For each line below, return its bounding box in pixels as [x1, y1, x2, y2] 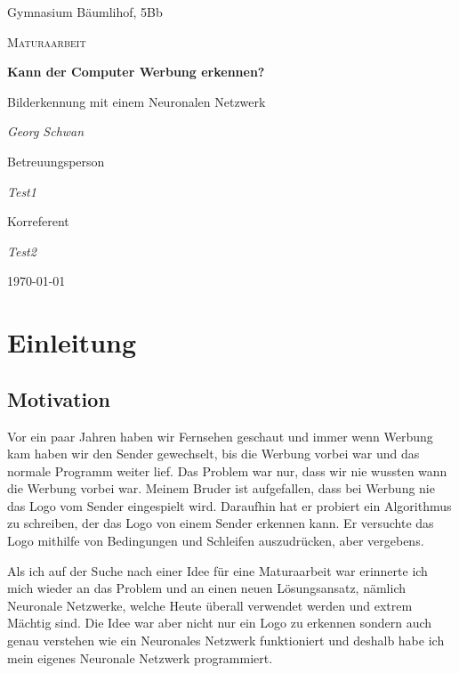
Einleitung [7, 324, 137, 361]
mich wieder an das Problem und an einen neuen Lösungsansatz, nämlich [7, 579, 406, 597]
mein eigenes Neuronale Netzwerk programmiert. [7, 648, 273, 667]
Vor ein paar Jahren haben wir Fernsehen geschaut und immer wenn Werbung [7, 426, 433, 445]
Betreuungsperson [7, 151, 105, 170]
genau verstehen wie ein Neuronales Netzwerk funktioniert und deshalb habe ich [7, 631, 445, 650]
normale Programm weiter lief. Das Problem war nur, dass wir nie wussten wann [7, 461, 447, 480]
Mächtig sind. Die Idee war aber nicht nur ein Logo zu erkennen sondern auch [7, 613, 432, 632]
